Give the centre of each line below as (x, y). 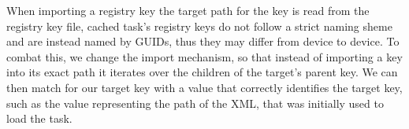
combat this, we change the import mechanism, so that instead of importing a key (204, 56)
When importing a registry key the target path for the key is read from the (188, 10)
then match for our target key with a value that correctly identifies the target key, (204, 87)
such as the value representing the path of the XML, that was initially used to (195, 103)
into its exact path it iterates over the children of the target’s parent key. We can (202, 72)
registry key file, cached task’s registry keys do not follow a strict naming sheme (199, 26)
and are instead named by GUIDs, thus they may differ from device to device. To (203, 41)
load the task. (39, 118)
